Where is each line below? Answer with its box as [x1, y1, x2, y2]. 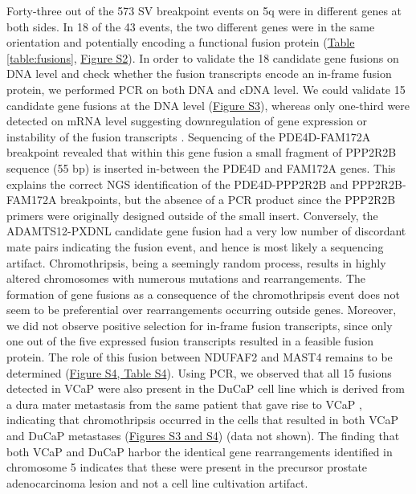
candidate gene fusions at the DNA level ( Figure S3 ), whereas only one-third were [6, 96, 410, 113]
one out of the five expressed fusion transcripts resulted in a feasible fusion [6, 333, 373, 349]
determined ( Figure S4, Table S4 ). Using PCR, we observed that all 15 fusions [6, 364, 392, 381]
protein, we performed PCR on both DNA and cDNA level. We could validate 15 [6, 80, 406, 97]
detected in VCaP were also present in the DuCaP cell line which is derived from [6, 380, 405, 397]
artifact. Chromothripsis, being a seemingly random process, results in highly [6, 254, 386, 271]
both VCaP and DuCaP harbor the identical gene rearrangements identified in [6, 443, 393, 459]
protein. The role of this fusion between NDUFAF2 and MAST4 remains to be [6, 349, 393, 365]
